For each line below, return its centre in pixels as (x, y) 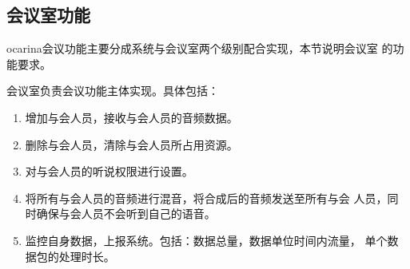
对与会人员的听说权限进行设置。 (109, 171)
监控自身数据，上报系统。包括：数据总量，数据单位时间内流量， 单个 (206, 240)
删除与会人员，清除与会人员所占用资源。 (131, 144)
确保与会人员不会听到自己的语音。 (126, 214)
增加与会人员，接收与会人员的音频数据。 (131, 117)
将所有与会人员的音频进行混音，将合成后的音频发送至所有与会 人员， (206, 198)
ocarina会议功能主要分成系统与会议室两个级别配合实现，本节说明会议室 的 (200, 48)
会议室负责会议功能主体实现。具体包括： (113, 91)
